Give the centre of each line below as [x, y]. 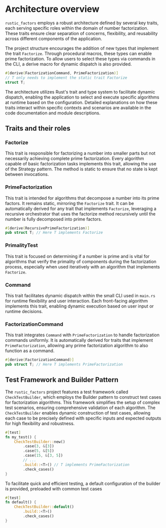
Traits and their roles [38, 128]
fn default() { [21, 502]
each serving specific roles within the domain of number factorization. [77, 28]
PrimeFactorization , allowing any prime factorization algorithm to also [77, 346]
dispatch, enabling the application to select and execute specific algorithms [82, 97]
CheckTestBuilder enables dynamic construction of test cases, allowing [78, 413]
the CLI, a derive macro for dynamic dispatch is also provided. [69, 64]
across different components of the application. [54, 39]
